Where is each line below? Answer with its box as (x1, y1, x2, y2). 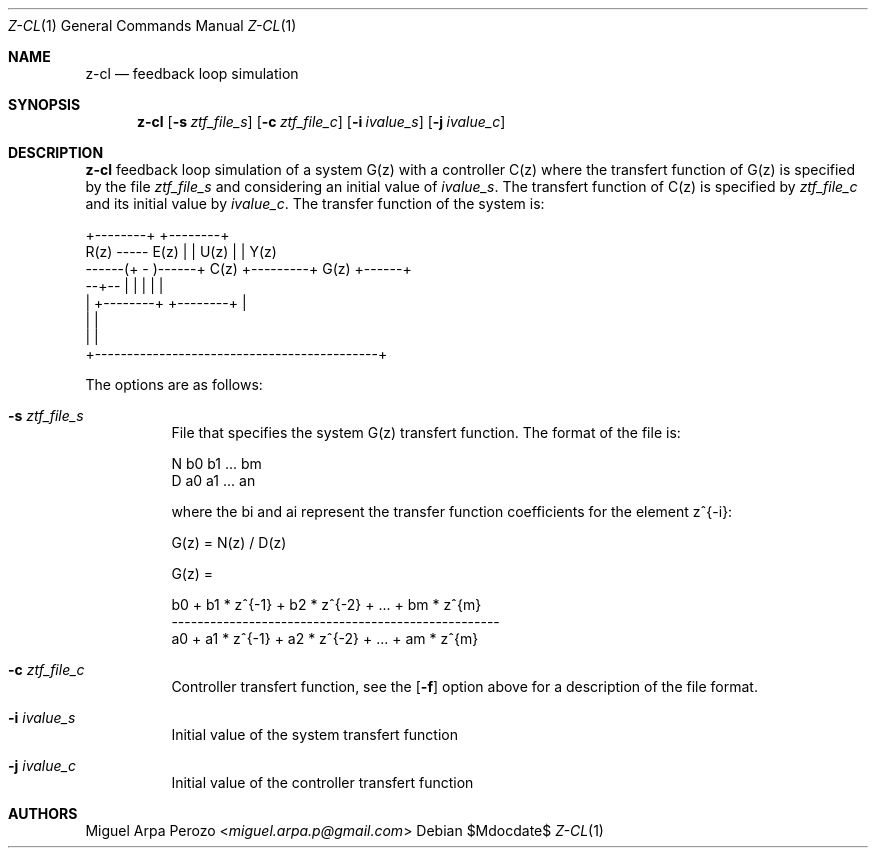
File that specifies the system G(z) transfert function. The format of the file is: (171, 424, 681, 441)
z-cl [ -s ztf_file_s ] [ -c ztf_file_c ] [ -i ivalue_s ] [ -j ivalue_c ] (137, 113, 506, 130)
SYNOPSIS (8, 96, 81, 113)
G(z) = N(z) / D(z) (171, 534, 287, 551)
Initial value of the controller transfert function (171, 774, 474, 791)
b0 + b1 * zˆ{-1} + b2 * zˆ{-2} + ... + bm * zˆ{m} (171, 596, 482, 613)
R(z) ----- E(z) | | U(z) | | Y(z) (85, 243, 277, 260)
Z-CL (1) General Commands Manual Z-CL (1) (8, 17, 297, 34)
